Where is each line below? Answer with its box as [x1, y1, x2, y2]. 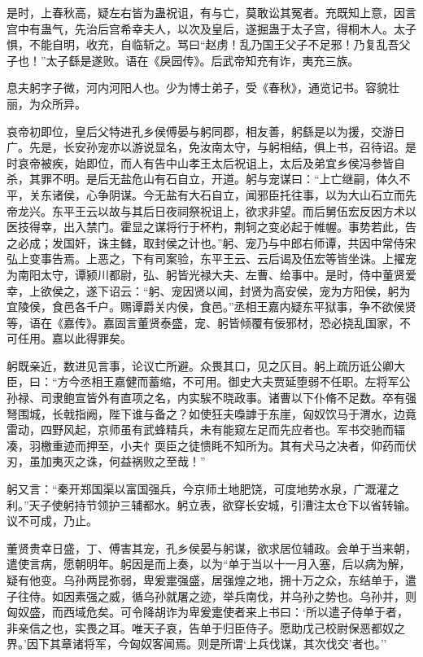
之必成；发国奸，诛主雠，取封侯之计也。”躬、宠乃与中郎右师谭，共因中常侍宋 [7, 234, 416, 251]
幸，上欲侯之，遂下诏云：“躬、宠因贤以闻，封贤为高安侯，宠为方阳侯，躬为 [7, 282, 411, 299]
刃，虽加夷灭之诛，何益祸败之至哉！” [7, 453, 206, 470]
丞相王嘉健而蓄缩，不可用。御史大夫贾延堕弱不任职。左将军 [80, 373, 399, 390]
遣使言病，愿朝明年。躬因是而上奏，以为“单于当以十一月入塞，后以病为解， [7, 555, 411, 572]
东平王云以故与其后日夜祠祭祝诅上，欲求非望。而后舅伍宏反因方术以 [51, 202, 416, 219]
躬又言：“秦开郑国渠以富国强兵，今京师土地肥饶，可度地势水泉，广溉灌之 [7, 480, 399, 497]
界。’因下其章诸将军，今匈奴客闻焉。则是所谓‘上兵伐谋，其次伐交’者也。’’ [7, 635, 387, 652]
